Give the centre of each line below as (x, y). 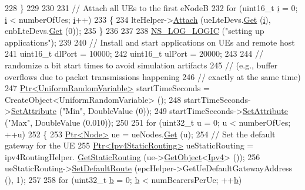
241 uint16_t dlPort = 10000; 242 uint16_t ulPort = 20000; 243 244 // (134, 53)
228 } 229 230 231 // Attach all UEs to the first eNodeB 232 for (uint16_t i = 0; (151, 8)
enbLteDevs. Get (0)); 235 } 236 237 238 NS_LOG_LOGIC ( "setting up (135, 31)
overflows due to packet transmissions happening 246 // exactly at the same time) (153, 76)
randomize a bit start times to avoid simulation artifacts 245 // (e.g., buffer (141, 65)
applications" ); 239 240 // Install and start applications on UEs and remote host (150, 42)
